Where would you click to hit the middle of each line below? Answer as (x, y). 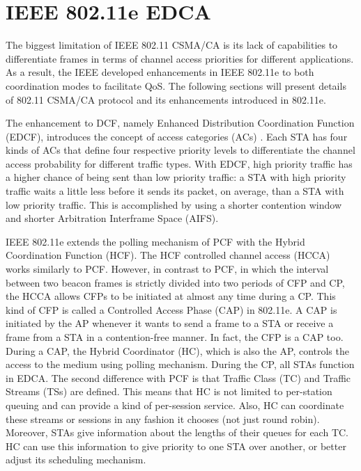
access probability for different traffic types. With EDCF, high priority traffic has (179, 163)
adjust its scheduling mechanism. (76, 460)
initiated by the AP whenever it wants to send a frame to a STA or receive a (170, 323)
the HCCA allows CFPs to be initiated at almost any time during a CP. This (171, 296)
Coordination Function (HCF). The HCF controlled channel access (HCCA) (168, 255)
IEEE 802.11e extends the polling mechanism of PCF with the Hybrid (155, 241)
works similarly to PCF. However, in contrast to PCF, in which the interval (167, 269)
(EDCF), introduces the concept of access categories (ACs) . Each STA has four (177, 136)
